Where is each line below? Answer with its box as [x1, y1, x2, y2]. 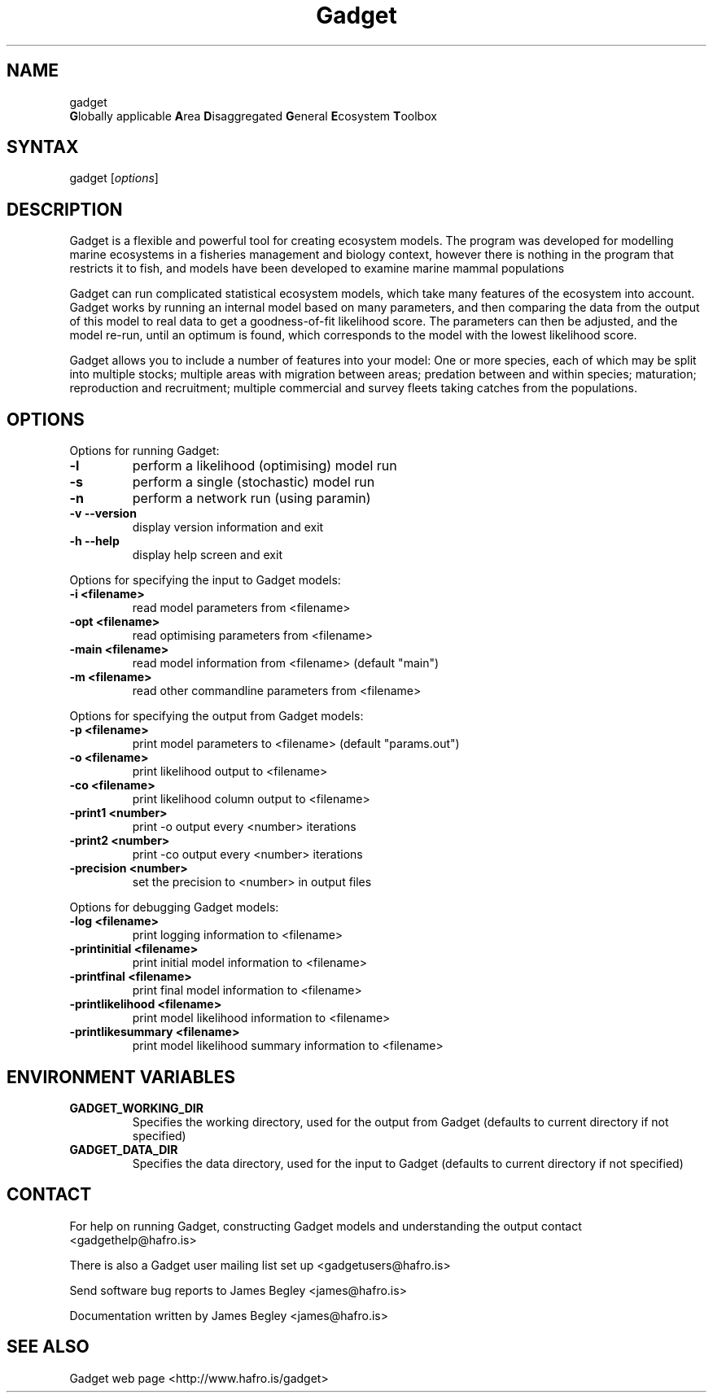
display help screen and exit [132, 548, 282, 562]
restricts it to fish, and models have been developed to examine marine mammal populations [69, 261, 565, 276]
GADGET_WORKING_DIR [69, 1100, 203, 1115]
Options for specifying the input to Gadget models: [69, 573, 341, 588]
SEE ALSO [7, 1336, 90, 1357]
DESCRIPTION [7, 199, 123, 220]
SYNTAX [7, 137, 79, 158]
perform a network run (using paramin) [132, 490, 371, 507]
